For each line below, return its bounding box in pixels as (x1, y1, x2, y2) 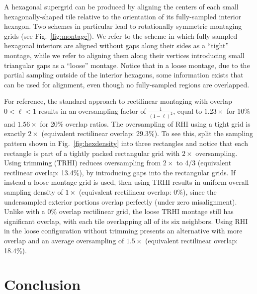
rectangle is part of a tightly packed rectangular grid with (4, 147, 180, 158)
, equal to (173, 105, 202, 116)
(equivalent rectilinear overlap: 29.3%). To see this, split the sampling (41, 128, 253, 139)
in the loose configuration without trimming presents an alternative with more (4, 225, 243, 236)
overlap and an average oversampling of (4, 235, 124, 245)
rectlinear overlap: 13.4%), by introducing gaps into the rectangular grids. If (4, 167, 236, 177)
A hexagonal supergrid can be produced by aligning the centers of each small (4, 1, 239, 11)
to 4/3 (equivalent (176, 157, 232, 168)
